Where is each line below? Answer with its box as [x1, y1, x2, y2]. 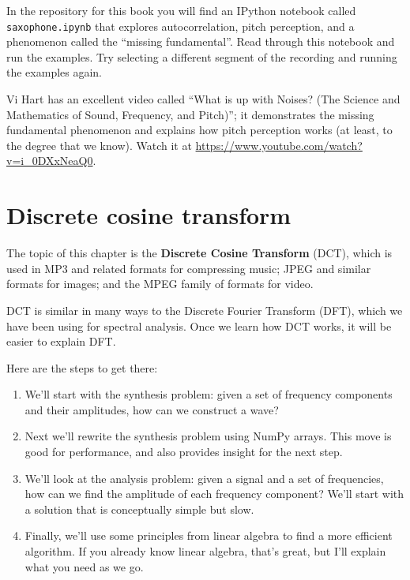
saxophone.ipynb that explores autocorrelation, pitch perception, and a [6, 17, 355, 34]
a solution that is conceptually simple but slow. [24, 500, 254, 517]
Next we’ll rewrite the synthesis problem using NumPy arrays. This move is [24, 428, 392, 444]
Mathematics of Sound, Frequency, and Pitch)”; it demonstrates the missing [6, 106, 374, 122]
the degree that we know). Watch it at [6, 137, 192, 153]
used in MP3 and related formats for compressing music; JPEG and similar [6, 260, 371, 276]
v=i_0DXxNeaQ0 [6, 152, 93, 169]
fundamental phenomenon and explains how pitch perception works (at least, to [6, 122, 393, 138]
